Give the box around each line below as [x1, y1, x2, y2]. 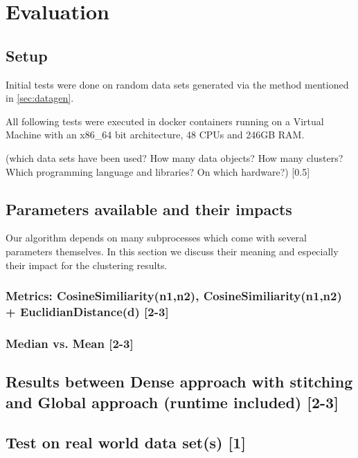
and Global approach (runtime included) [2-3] [6, 391, 339, 412]
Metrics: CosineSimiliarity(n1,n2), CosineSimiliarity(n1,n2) [6, 287, 342, 304]
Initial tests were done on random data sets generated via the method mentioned [6, 77, 349, 91]
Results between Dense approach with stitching [6, 371, 353, 392]
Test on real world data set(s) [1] [6, 432, 246, 453]
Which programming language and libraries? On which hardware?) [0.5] [6, 164, 310, 178]
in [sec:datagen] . [6, 91, 74, 105]
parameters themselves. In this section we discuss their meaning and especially [6, 244, 339, 258]
